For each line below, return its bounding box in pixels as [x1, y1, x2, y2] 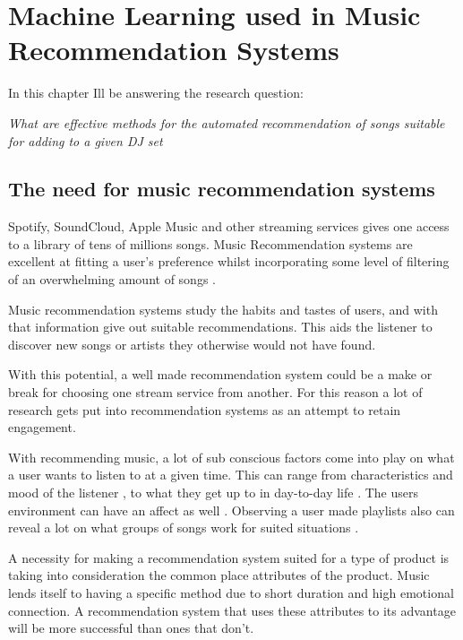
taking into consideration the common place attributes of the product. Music [8, 566, 430, 584]
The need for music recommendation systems [8, 175, 435, 203]
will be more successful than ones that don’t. [8, 618, 254, 637]
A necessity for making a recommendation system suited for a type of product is [8, 548, 450, 566]
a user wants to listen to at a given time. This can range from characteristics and [8, 465, 453, 484]
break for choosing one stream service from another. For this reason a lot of [8, 383, 423, 402]
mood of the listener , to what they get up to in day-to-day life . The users [8, 483, 419, 502]
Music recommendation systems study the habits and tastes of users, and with [8, 299, 438, 318]
